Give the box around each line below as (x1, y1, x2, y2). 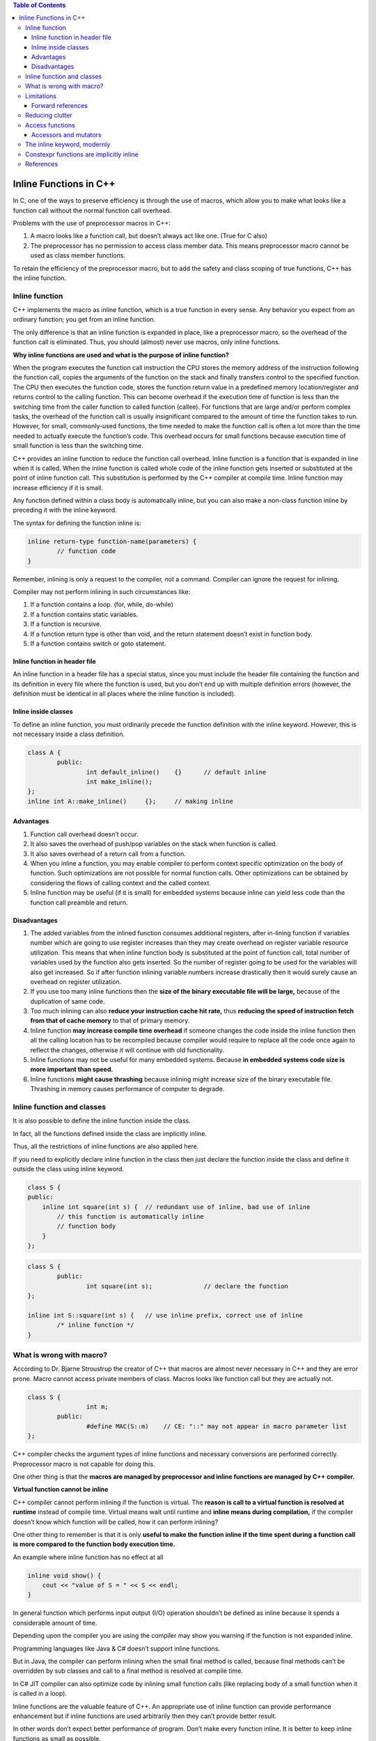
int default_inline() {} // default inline (86, 768, 267, 776)
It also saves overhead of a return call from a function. (30, 850, 186, 858)
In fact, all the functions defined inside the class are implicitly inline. (13, 1129, 207, 1138)
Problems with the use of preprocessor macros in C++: (13, 219, 171, 227)
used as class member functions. (30, 251, 125, 260)
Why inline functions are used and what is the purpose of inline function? (13, 350, 230, 359)
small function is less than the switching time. (13, 442, 143, 450)
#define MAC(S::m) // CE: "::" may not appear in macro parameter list (86, 1422, 347, 1430)
